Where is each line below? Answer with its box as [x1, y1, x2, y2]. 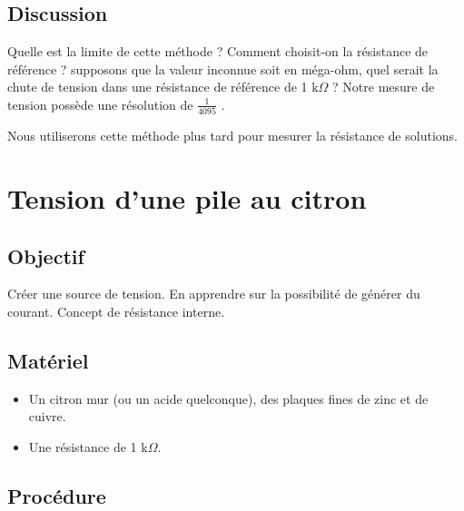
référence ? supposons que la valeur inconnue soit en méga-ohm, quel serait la [7, 59, 439, 78]
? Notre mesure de [332, 77, 435, 96]
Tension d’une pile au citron [7, 180, 367, 217]
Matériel [7, 347, 89, 375]
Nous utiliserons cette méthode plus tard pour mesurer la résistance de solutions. [7, 126, 458, 145]
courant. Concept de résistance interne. [7, 302, 225, 321]
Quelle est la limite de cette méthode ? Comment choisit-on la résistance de [7, 42, 429, 61]
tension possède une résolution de [7, 94, 193, 113]
